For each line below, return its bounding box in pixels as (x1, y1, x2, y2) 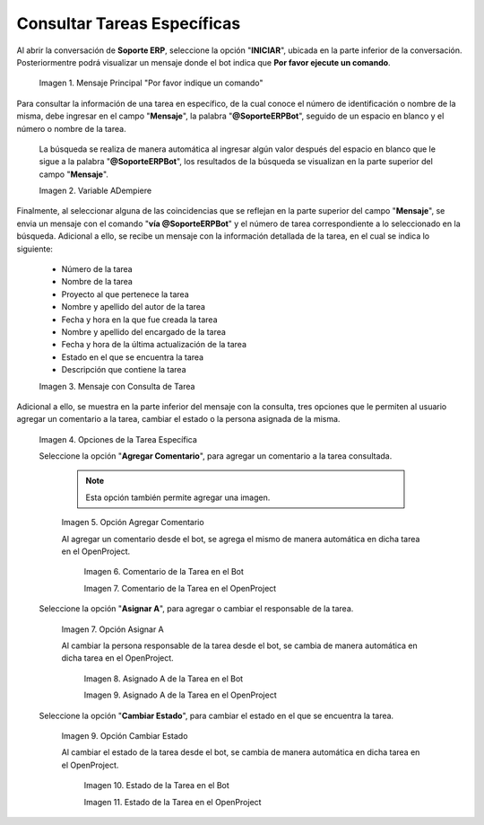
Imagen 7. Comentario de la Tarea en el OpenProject (83, 583, 277, 593)
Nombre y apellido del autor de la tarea (61, 302, 206, 312)
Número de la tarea (61, 264, 134, 275)
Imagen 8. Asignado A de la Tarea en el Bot (83, 673, 244, 684)
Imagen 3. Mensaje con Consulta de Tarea (39, 381, 195, 391)
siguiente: (16, 243, 54, 254)
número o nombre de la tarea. (16, 123, 126, 134)
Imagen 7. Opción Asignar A (61, 624, 165, 635)
